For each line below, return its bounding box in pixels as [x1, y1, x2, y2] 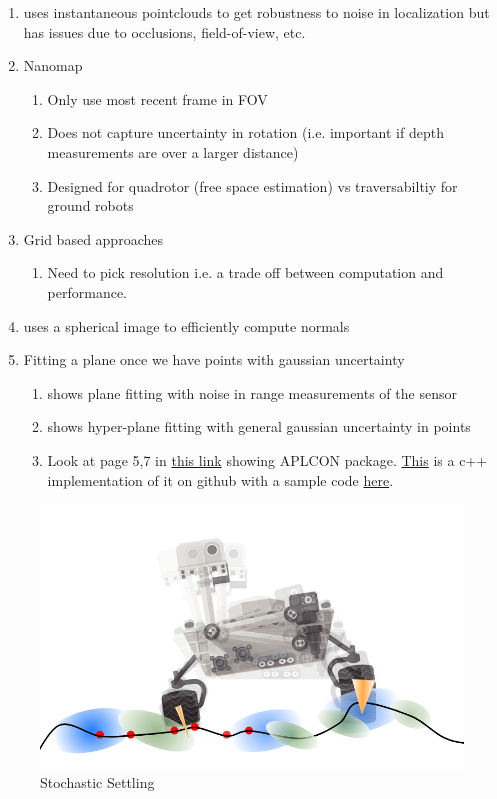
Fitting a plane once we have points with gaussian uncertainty [23, 349, 405, 370]
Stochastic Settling [40, 772, 155, 793]
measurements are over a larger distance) [47, 141, 299, 162]
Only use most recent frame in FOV [47, 88, 268, 109]
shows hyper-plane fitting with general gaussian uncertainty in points [47, 416, 471, 437]
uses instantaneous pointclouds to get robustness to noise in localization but [23, 2, 490, 22]
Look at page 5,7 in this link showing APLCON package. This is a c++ [47, 449, 488, 470]
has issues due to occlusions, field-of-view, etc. [23, 21, 306, 42]
